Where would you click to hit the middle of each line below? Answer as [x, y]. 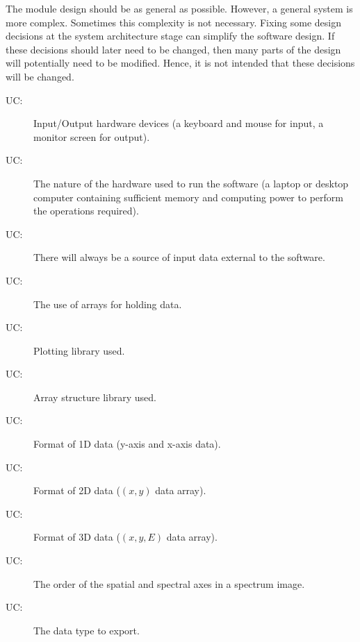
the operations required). [86, 211]
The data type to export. [87, 630]
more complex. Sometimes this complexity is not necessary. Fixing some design [173, 22]
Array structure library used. [95, 397]
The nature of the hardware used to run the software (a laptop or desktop [191, 183]
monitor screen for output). [92, 136]
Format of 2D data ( [77, 490]
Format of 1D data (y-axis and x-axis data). [127, 444]
